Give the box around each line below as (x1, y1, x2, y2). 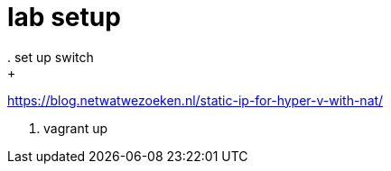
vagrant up (43, 120, 108, 136)
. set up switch (7, 49, 94, 65)
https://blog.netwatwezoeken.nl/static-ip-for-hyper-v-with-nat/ (7, 92, 384, 108)
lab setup (7, 2, 121, 32)
